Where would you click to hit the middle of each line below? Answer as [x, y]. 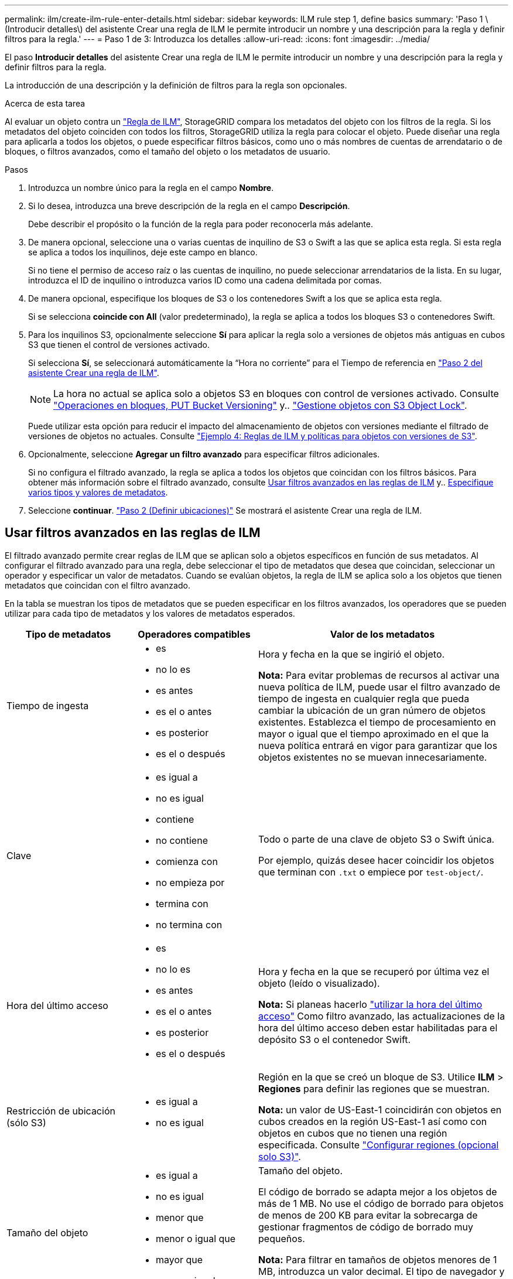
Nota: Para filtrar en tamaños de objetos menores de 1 [378, 1259]
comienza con [187, 861]
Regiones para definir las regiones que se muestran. [374, 1088]
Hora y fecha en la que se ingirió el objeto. [352, 654]
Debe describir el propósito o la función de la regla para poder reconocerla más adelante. [201, 224]
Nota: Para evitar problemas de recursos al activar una [379, 675]
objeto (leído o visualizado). [319, 983]
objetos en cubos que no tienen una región [353, 1133]
